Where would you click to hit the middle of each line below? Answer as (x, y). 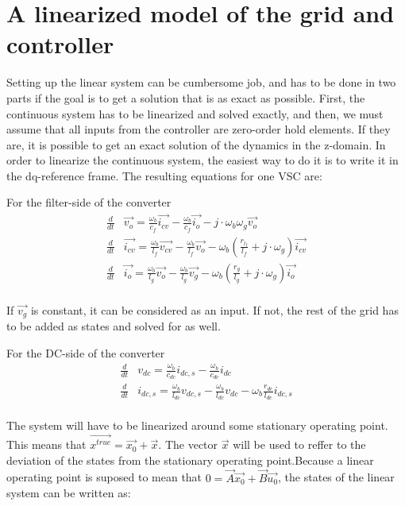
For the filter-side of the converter (89, 202)
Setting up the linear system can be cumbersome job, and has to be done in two (201, 82)
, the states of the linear (336, 477)
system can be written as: (69, 493)
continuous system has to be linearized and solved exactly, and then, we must (195, 113)
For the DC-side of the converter (86, 352)
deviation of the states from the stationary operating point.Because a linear (190, 460)
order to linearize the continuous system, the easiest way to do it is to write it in (202, 160)
